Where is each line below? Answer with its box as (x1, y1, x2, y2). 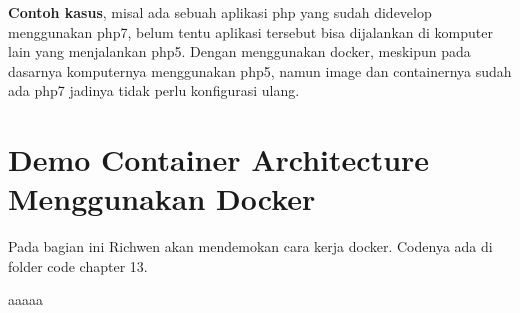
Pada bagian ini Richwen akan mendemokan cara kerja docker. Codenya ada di (8, 236, 493, 257)
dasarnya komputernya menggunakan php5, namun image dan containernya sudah (8, 60, 512, 81)
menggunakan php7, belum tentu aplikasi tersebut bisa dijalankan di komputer (8, 21, 493, 42)
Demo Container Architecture (8, 139, 430, 180)
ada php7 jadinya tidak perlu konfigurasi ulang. (8, 80, 300, 101)
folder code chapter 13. (8, 255, 148, 276)
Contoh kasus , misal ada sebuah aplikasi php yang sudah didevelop (8, 2, 432, 22)
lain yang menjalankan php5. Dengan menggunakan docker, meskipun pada (8, 41, 471, 62)
